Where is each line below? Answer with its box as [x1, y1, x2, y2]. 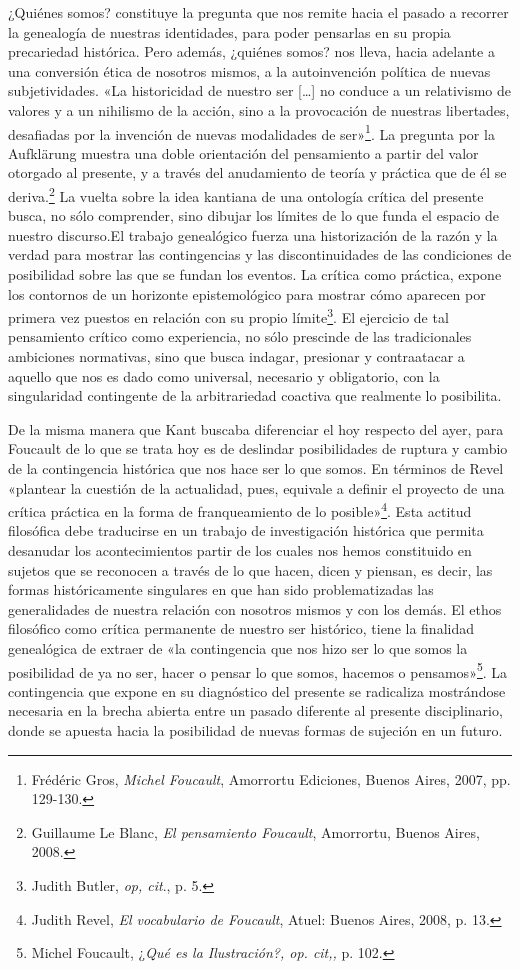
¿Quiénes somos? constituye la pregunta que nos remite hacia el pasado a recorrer [8, 2, 509, 22]
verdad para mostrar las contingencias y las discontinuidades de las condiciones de [8, 244, 512, 265]
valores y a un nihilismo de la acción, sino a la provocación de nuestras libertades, [8, 99, 510, 120]
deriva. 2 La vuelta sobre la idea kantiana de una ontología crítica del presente [8, 183, 484, 206]
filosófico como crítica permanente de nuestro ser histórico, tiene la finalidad [8, 618, 474, 639]
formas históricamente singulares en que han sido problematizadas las [8, 579, 434, 600]
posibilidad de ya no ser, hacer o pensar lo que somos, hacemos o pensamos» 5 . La [8, 658, 508, 682]
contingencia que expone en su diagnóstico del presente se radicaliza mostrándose [8, 680, 506, 701]
